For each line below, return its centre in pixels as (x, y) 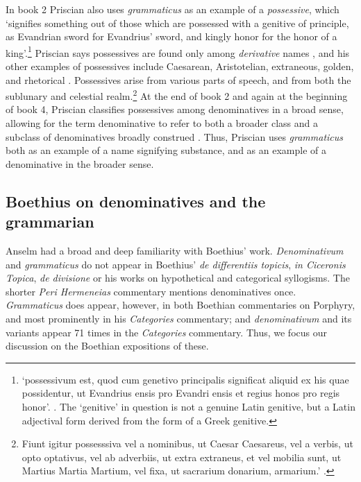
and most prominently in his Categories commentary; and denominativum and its (179, 318)
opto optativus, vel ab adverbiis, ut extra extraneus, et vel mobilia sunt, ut (182, 457)
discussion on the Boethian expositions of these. (107, 346)
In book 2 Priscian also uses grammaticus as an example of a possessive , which (173, 9)
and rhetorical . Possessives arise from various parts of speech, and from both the (178, 79)
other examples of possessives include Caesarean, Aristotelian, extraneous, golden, (180, 66)
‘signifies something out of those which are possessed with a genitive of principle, (177, 23)
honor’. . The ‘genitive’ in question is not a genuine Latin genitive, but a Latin (188, 406)
